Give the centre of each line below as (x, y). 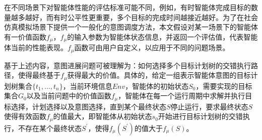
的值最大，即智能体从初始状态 (103, 116)
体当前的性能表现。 (36, 47)
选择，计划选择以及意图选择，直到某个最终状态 (88, 106)
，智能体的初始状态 (157, 86)
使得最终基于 (39, 75)
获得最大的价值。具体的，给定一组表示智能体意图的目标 (159, 75)
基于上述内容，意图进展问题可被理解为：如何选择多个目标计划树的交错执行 (127, 65)
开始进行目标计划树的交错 (200, 116)
